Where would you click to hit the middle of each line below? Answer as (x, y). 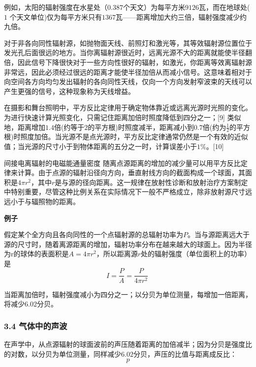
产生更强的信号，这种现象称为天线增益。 (69, 91)
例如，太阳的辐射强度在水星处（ (56, 7)
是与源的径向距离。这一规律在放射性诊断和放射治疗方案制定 (151, 182)
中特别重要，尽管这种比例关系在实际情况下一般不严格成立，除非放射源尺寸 (125, 192)
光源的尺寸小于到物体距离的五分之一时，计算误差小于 (111, 146)
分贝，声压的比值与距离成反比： (185, 353)
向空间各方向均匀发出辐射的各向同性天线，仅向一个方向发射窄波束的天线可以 (128, 81)
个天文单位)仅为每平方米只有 (56, 16)
